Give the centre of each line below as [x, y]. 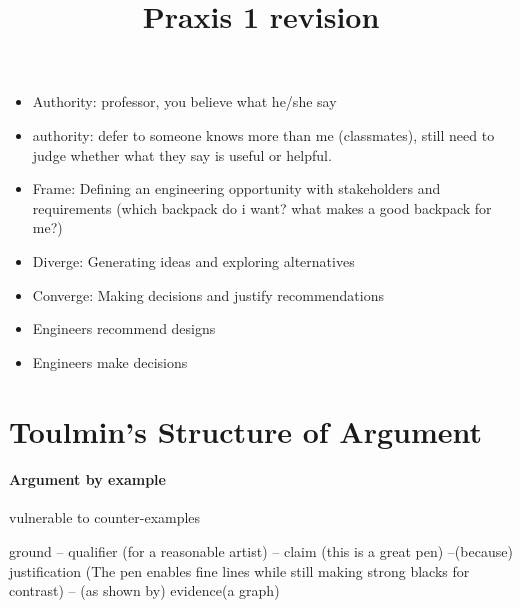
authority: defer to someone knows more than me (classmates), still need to [263, 134]
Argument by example [87, 479]
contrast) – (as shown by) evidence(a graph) [144, 590]
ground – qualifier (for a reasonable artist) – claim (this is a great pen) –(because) [261, 551]
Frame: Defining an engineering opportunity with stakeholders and [236, 188]
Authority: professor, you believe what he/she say [184, 101]
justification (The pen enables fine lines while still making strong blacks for [239, 570]
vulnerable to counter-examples [105, 517]
